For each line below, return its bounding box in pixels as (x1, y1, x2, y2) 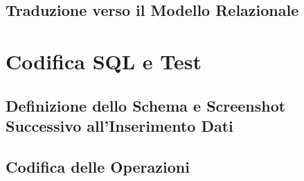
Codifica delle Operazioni (6, 155, 190, 177)
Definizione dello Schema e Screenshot (6, 94, 286, 116)
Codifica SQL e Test (6, 46, 202, 75)
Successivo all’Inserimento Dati (6, 114, 233, 136)
